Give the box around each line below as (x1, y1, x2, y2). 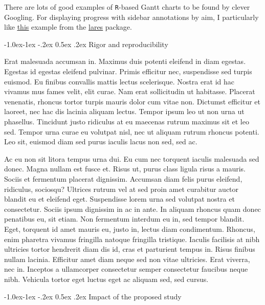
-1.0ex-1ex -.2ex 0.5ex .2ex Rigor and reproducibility (4, 38, 168, 49)
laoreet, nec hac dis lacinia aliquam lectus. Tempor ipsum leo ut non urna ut (4, 106, 245, 117)
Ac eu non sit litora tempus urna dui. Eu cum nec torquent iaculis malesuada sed (4, 153, 259, 164)
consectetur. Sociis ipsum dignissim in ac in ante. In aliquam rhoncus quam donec (4, 203, 261, 214)
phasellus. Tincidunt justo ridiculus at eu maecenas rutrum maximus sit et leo (4, 116, 249, 126)
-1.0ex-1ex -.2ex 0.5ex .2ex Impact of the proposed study (4, 291, 182, 301)
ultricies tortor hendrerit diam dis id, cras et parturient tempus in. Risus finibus (4, 244, 255, 254)
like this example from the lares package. (4, 21, 132, 32)
